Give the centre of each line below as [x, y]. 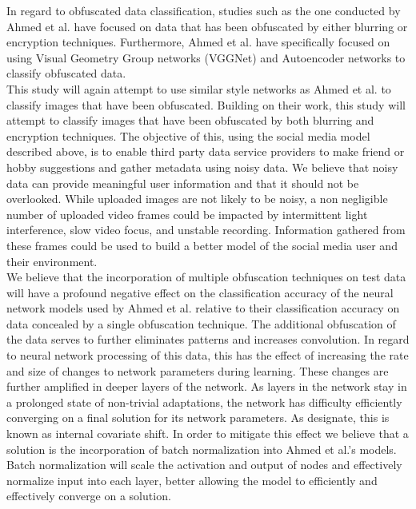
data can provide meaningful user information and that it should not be [183, 183]
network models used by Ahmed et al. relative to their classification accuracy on [203, 308]
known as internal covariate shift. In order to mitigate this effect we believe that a [208, 433]
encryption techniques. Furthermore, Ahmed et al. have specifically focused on [198, 42]
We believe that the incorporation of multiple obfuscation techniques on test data [206, 277]
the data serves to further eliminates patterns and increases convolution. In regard [208, 339]
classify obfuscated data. [66, 73]
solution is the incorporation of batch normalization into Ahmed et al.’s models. [202, 449]
